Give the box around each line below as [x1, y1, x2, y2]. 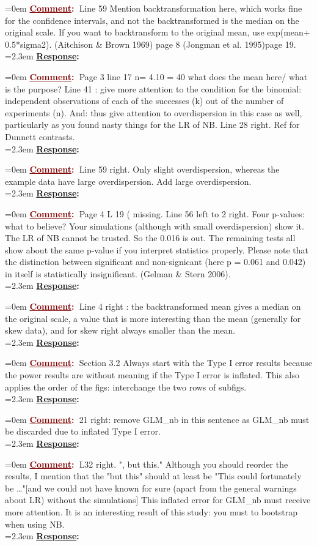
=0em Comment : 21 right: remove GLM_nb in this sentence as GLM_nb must [5, 413, 310, 425]
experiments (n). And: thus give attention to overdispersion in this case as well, [5, 106, 302, 119]
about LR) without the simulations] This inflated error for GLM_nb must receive [5, 493, 311, 506]
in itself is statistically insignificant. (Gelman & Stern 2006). [5, 267, 231, 280]
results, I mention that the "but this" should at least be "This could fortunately [5, 469, 302, 482]
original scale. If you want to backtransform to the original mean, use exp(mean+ [5, 26, 310, 39]
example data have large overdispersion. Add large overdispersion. [5, 174, 252, 187]
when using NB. [5, 517, 65, 530]
